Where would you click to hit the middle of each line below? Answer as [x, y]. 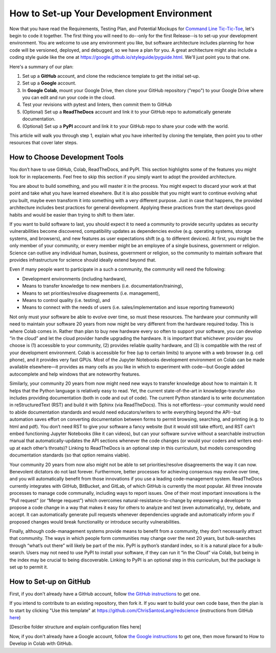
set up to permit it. [29, 567]
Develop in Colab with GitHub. [41, 644]
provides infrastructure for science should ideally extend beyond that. [83, 260]
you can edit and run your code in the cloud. [69, 98]
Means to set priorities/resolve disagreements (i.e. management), [91, 293]
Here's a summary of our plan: [41, 67]
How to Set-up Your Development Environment [111, 13]
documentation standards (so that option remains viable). [70, 455]
